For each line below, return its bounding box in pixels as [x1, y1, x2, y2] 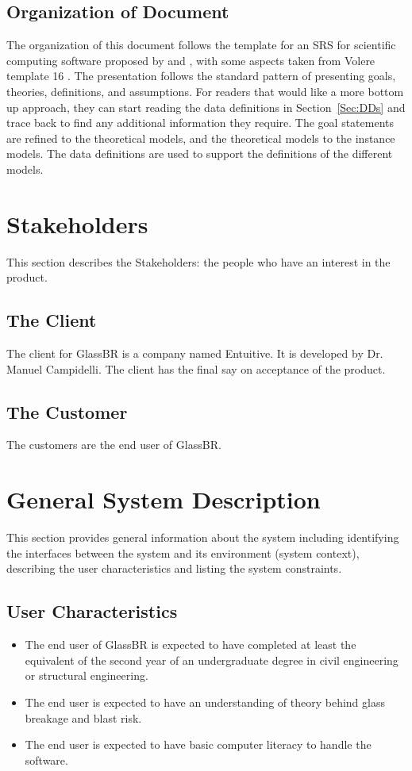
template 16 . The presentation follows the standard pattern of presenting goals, [6, 67, 396, 84]
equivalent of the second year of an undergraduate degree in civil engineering [25, 651, 399, 668]
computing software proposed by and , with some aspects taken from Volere [6, 52, 375, 68]
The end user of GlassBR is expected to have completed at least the [25, 636, 356, 653]
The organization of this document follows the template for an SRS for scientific [6, 36, 396, 53]
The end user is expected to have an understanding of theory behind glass [25, 693, 385, 710]
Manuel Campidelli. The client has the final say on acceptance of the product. [6, 360, 386, 377]
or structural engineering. [25, 667, 148, 684]
